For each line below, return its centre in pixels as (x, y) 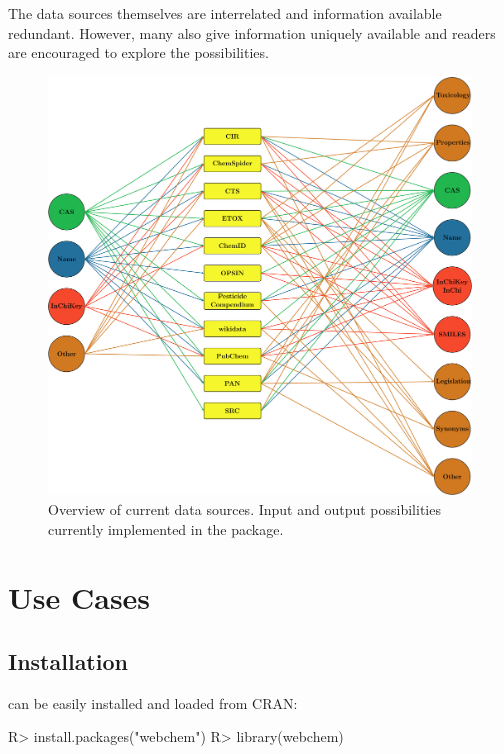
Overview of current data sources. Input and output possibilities (244, 508)
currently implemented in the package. (166, 528)
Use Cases (79, 597)
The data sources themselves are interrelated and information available (225, 13)
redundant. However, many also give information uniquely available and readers (252, 32)
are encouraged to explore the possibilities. (138, 52)
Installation (68, 660)
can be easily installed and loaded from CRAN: (153, 702)
